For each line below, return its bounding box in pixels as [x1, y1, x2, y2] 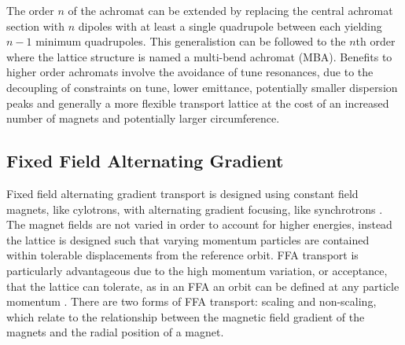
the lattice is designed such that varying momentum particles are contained [6, 231, 370, 248]
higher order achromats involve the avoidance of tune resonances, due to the [6, 64, 374, 80]
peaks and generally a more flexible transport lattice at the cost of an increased [6, 94, 389, 111]
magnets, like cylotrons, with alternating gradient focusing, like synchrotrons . [6, 200, 383, 217]
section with [6, 17, 64, 34]
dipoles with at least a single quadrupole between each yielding [78, 17, 382, 34]
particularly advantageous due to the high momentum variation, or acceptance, [6, 262, 388, 278]
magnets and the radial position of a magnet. [6, 324, 224, 340]
